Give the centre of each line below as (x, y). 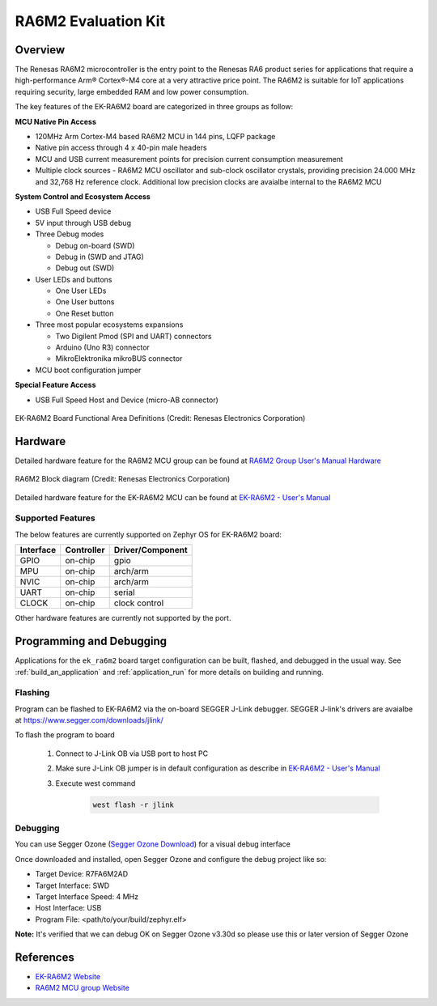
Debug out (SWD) (85, 268)
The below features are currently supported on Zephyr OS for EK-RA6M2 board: (148, 534)
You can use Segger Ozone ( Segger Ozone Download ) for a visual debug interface (153, 844)
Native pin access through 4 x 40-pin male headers (121, 148)
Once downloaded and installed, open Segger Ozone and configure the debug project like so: (171, 859)
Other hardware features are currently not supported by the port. (123, 618)
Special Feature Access (55, 385)
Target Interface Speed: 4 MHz (87, 896)
